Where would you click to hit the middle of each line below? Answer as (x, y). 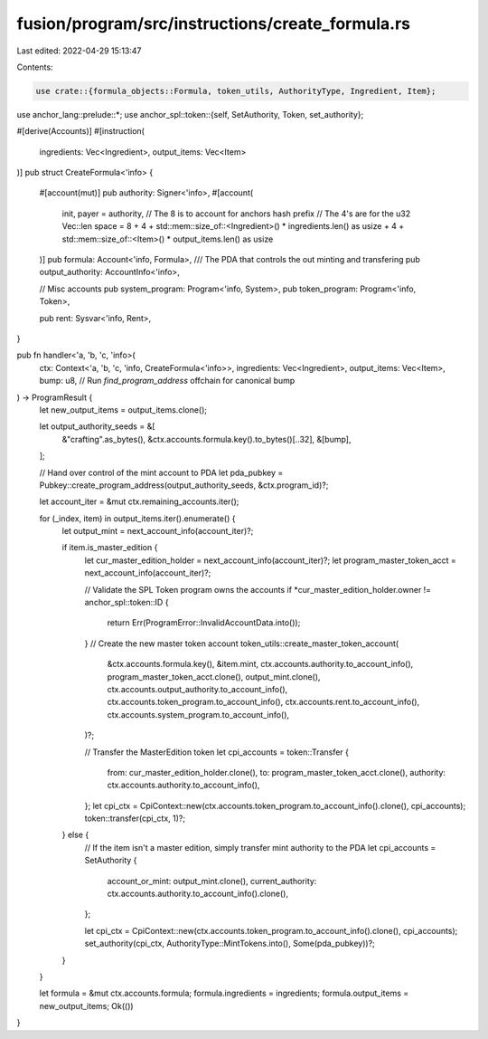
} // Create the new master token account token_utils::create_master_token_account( (242, 643)
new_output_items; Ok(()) (87, 1006)
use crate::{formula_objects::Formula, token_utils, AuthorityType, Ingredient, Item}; (236, 91)
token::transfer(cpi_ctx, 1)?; (135, 818)
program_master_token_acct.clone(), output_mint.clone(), (214, 677)
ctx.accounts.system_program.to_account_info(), (198, 714)
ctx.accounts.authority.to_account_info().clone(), (198, 894)
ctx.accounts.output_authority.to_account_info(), (197, 689)
